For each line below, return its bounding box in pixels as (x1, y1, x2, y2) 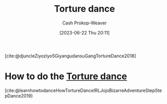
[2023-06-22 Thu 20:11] (59, 29, 110, 36)
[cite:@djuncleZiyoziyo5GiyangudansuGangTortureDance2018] (5, 53, 136, 59)
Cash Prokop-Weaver (62, 20, 107, 26)
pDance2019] (5, 92, 33, 99)
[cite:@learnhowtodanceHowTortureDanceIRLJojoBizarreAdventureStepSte (5, 87, 162, 93)
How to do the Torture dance (5, 71, 128, 82)
